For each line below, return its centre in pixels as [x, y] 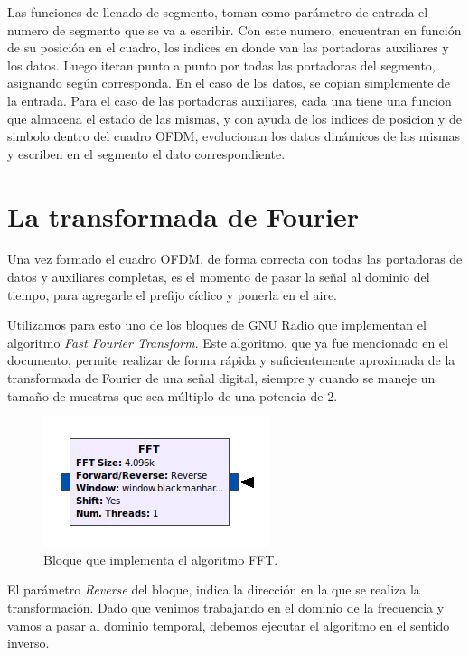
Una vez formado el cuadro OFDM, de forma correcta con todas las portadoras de [235, 259]
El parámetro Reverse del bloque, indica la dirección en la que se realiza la [214, 589]
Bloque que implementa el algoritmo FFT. [161, 559]
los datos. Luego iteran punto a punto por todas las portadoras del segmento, [221, 65]
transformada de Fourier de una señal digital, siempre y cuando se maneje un [221, 378]
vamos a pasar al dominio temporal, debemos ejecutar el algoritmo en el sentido [229, 625]
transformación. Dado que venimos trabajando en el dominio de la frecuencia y [226, 607]
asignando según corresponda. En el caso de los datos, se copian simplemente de [229, 83]
